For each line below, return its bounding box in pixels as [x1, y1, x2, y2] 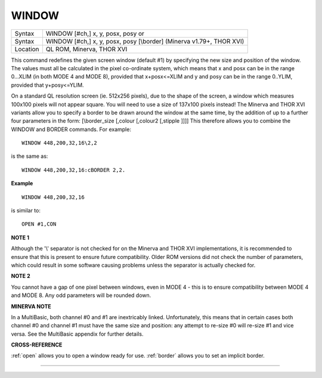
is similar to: [11, 207, 41, 214]
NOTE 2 [11, 273, 30, 280]
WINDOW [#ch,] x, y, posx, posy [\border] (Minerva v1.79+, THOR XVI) [45, 37, 244, 45]
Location [14, 45, 39, 53]
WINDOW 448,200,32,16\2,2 [21, 140, 98, 146]
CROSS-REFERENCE [11, 341, 63, 348]
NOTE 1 [11, 234, 30, 241]
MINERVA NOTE [11, 302, 52, 310]
